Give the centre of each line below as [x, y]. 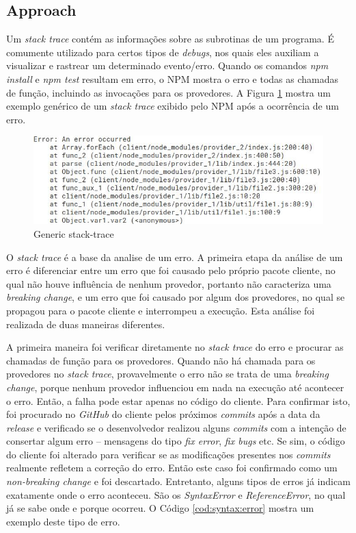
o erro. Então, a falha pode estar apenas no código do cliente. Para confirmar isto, [178, 400]
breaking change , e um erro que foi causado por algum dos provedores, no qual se [176, 297]
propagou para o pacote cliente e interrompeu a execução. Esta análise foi [161, 310]
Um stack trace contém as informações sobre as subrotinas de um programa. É [170, 39]
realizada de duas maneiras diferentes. [86, 324]
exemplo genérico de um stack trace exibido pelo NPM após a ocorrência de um [173, 106]
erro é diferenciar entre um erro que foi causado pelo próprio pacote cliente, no [171, 270]
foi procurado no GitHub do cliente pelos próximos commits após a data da [163, 414]
